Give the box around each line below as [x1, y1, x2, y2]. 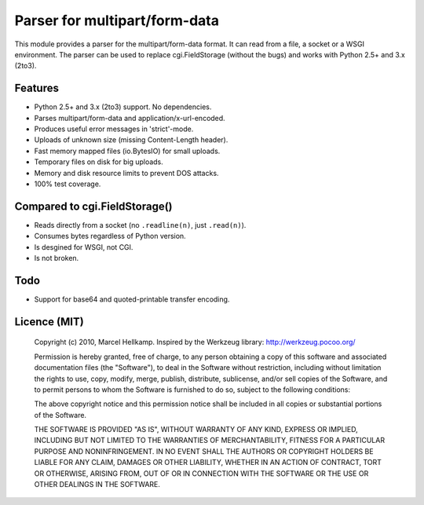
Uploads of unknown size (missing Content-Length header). [34, 135, 228, 145]
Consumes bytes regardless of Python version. [34, 232, 186, 241]
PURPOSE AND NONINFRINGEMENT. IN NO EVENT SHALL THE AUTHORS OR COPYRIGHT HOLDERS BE [34, 446, 374, 456]
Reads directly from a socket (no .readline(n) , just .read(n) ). [34, 220, 247, 229]
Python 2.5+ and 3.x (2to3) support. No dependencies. [34, 102, 212, 112]
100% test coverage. [34, 179, 101, 188]
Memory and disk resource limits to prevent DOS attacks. [34, 168, 219, 177]
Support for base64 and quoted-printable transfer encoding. [34, 295, 230, 304]
